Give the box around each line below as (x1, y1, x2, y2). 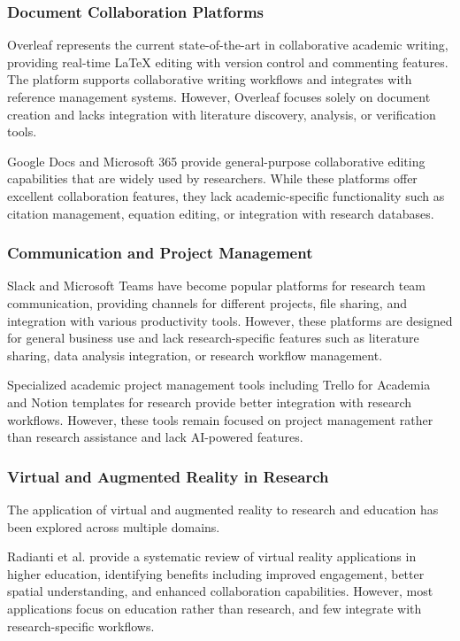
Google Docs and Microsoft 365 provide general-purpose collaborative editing (7, 151, 425, 170)
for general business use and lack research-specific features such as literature (7, 328, 419, 347)
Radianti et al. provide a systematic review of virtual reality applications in (7, 547, 417, 566)
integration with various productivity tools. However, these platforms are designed (7, 311, 453, 329)
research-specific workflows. (7, 616, 155, 635)
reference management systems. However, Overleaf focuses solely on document (7, 88, 431, 105)
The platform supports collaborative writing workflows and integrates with (7, 70, 412, 89)
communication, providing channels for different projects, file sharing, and (7, 293, 407, 312)
